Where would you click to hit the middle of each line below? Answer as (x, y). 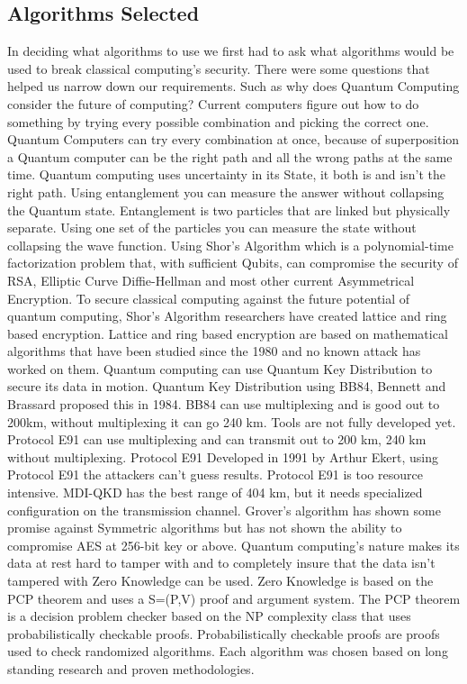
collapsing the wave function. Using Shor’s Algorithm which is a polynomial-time (230, 245)
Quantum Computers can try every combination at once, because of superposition (233, 139)
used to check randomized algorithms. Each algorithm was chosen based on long (228, 651)
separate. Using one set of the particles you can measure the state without (212, 228)
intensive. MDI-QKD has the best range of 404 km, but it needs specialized (215, 492)
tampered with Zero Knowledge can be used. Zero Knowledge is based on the (220, 581)
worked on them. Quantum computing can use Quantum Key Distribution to (220, 368)
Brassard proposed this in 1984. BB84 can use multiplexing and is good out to (224, 404)
